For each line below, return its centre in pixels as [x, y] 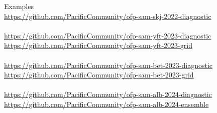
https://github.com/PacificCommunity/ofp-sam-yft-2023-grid [98, 45]
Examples [19, 6]
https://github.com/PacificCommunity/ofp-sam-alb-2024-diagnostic [108, 94]
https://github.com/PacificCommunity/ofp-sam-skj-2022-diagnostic [108, 16]
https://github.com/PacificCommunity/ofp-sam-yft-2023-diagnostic [108, 35]
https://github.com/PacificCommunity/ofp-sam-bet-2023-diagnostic [108, 65]
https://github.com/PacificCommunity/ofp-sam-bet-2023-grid [99, 75]
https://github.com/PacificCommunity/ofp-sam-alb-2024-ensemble [106, 104]
